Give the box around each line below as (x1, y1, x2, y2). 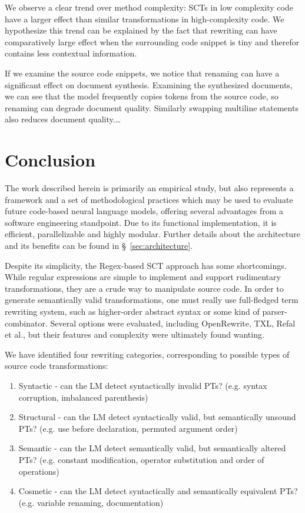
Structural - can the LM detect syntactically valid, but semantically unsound (18, 411, 296, 423)
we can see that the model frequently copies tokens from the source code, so (5, 90, 279, 102)
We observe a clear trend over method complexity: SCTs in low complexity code (5, 1, 293, 13)
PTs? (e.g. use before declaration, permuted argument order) (18, 422, 238, 434)
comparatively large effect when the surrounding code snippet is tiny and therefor (5, 35, 300, 48)
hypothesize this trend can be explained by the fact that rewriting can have (5, 24, 277, 36)
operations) (18, 465, 59, 477)
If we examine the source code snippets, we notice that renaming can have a (5, 66, 280, 79)
